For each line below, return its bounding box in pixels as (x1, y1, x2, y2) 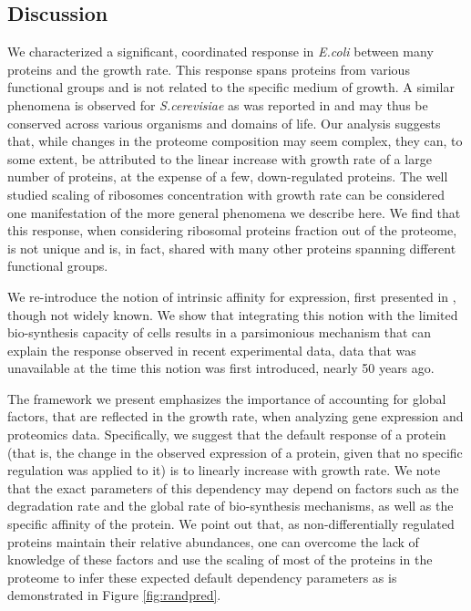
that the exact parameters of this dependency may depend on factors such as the (7, 478, 459, 497)
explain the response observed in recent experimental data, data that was (7, 340, 416, 359)
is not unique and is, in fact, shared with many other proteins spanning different (7, 238, 456, 257)
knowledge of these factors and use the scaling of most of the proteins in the (7, 550, 433, 569)
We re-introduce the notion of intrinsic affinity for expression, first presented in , (7, 286, 456, 305)
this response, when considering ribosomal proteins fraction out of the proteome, (7, 221, 457, 240)
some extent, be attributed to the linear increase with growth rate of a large (7, 149, 432, 168)
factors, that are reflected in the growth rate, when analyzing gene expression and (7, 407, 464, 426)
